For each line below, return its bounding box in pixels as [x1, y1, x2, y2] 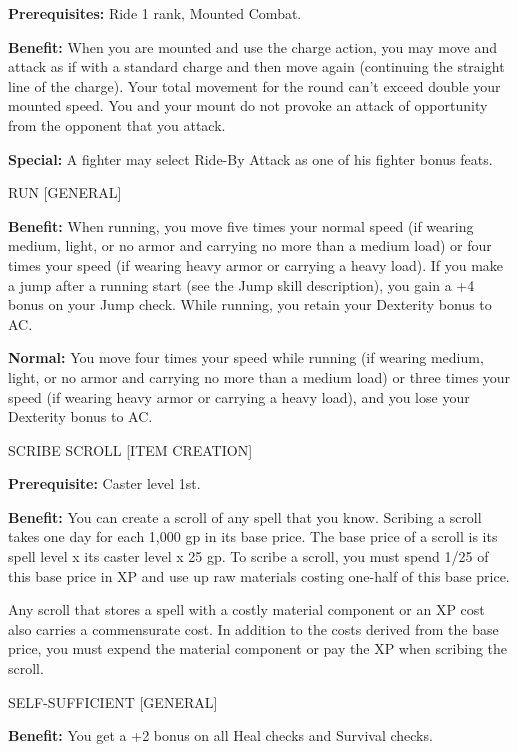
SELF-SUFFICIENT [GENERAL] [8, 691, 218, 712]
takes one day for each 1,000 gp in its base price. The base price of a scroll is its [8, 526, 498, 547]
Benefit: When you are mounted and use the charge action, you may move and [8, 36, 497, 57]
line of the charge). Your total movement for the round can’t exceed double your [8, 75, 501, 96]
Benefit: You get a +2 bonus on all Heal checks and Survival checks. [8, 725, 433, 746]
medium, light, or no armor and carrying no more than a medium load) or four [8, 235, 492, 256]
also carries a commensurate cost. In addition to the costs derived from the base [8, 618, 499, 639]
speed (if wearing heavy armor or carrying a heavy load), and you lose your [8, 386, 470, 407]
